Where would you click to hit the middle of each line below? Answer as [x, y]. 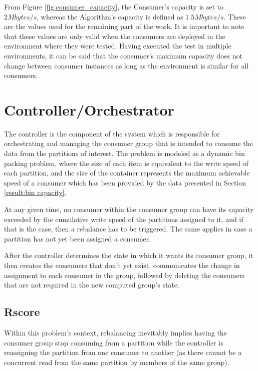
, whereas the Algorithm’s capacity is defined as [110, 16]
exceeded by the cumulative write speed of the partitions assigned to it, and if [124, 219]
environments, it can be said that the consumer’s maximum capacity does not [123, 55]
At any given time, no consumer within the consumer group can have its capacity [129, 209]
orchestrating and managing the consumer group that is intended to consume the [128, 143]
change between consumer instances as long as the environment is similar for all [126, 65]
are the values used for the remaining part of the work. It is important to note [124, 26]
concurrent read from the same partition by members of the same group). [117, 362]
